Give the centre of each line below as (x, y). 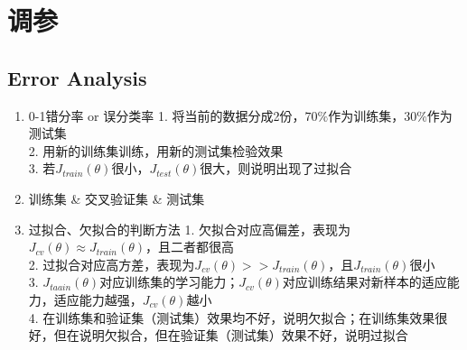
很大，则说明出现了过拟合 (276, 168)
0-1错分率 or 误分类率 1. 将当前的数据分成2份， (167, 115)
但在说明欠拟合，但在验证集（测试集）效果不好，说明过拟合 (231, 335)
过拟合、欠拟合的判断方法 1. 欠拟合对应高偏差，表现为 (190, 229)
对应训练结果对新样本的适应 (364, 282)
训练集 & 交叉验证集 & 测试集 (117, 198)
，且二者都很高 (190, 247)
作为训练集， (366, 115)
